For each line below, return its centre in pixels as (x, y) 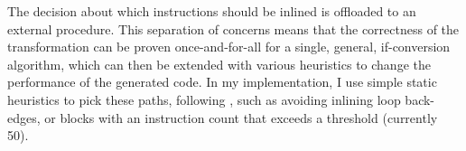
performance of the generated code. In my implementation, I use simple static (222, 82)
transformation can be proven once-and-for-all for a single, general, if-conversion (229, 47)
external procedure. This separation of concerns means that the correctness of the (233, 28)
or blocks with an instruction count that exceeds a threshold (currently (241, 117)
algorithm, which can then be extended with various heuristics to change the (219, 64)
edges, (24, 117)
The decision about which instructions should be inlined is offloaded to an (212, 11)
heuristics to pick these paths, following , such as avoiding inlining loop (204, 99)
